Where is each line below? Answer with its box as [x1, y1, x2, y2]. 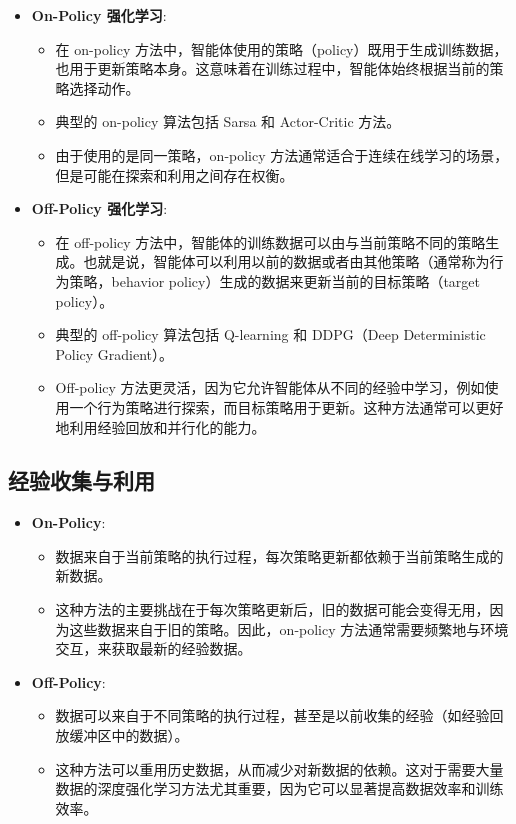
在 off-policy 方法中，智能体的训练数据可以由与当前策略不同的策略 [55, 231, 486, 252]
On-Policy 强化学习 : [31, 5, 167, 25]
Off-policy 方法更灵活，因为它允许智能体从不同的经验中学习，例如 [55, 377, 485, 398]
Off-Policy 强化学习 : [31, 198, 168, 219]
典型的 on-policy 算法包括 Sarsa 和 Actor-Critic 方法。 [55, 111, 401, 132]
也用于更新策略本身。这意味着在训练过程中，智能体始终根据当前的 [55, 58, 490, 79]
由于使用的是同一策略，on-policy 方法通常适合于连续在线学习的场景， [55, 144, 509, 165]
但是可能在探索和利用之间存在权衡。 [55, 164, 294, 185]
